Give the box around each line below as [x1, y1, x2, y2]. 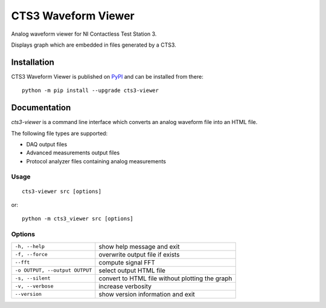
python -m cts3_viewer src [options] [22, 215, 134, 222]
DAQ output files [26, 140, 68, 148]
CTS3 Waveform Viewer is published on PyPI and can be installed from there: [11, 73, 203, 80]
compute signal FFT [98, 258, 155, 266]
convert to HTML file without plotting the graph [98, 274, 232, 283]
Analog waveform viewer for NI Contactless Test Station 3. [11, 30, 157, 38]
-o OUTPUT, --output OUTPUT [14, 267, 92, 274]
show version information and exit [98, 290, 196, 298]
